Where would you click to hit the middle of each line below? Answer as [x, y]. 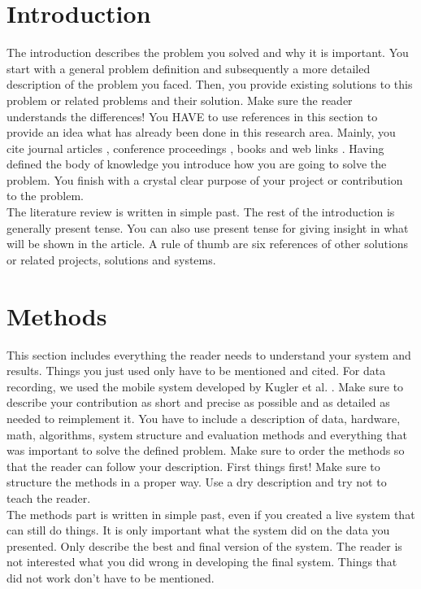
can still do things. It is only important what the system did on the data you [198, 530]
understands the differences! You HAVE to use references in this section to [192, 116]
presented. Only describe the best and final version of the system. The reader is [204, 545]
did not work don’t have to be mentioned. [111, 577]
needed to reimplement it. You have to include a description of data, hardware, [204, 418]
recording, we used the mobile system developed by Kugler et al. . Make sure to [205, 386]
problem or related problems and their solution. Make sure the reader [180, 100]
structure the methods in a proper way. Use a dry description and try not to [197, 482]
